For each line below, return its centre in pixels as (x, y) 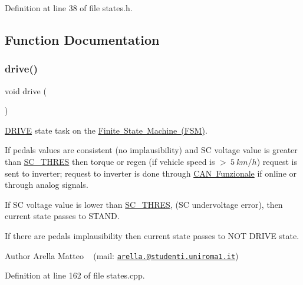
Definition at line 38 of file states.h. (69, 8)
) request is (277, 161)
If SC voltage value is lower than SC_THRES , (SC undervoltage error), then (144, 204)
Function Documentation (82, 39)
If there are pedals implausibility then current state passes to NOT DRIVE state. (152, 235)
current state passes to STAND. (62, 216)
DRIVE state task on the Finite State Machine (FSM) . (106, 130)
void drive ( (26, 90)
